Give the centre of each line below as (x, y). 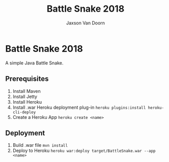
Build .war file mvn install (40, 145)
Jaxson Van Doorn (86, 23)
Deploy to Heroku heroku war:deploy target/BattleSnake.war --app (84, 151)
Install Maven (26, 91)
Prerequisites (27, 79)
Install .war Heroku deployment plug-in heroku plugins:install (79, 107)
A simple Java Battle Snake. (34, 63)
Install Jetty (25, 96)
